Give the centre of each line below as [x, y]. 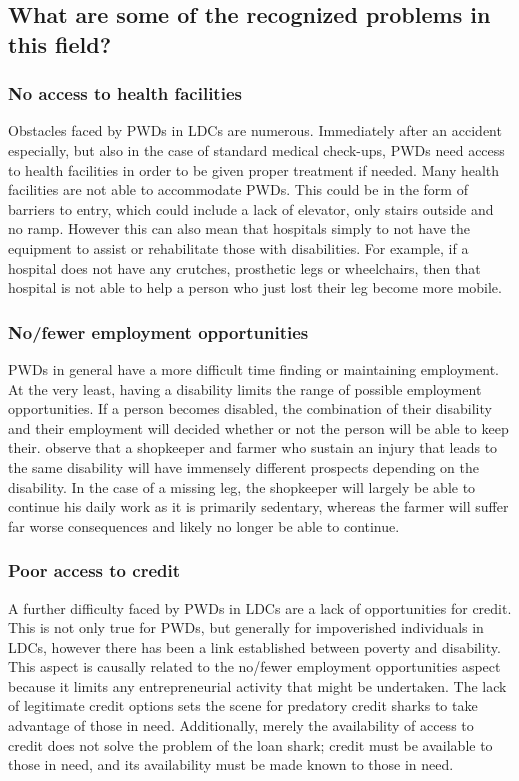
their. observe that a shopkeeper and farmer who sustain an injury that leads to [253, 447]
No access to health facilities [125, 93]
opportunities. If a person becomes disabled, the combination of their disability [250, 408]
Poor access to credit [94, 570]
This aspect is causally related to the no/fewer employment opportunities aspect [254, 666]
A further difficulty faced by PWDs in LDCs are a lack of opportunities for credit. [260, 607]
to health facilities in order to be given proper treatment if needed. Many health [254, 169]
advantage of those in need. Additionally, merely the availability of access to [241, 725]
